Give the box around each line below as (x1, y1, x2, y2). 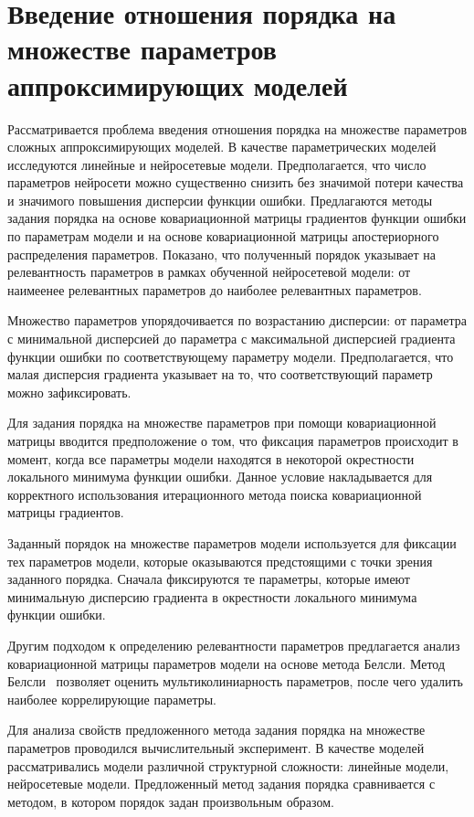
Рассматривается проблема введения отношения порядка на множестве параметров (7, 119, 468, 138)
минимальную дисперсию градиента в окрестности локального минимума (7, 587, 417, 606)
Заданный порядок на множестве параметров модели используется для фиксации (7, 533, 457, 552)
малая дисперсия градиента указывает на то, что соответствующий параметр (7, 365, 433, 384)
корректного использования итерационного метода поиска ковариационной (7, 484, 422, 504)
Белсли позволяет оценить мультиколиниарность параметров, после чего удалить (7, 672, 463, 691)
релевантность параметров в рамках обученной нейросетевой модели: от (7, 262, 411, 281)
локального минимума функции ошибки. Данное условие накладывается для (7, 467, 433, 486)
